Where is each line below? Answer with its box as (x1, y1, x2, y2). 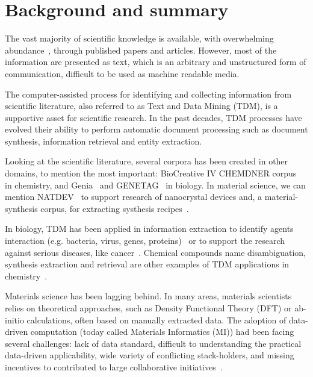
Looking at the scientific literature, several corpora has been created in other (5, 155, 288, 167)
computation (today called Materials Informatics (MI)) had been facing (30, 325, 294, 338)
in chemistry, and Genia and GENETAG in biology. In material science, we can (5, 178, 306, 191)
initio (5, 313, 24, 326)
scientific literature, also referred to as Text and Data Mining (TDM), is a (5, 99, 278, 112)
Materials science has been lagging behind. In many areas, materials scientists (5, 290, 292, 302)
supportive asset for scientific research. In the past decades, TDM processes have (5, 111, 302, 123)
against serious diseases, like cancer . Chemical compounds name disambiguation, (5, 246, 306, 258)
